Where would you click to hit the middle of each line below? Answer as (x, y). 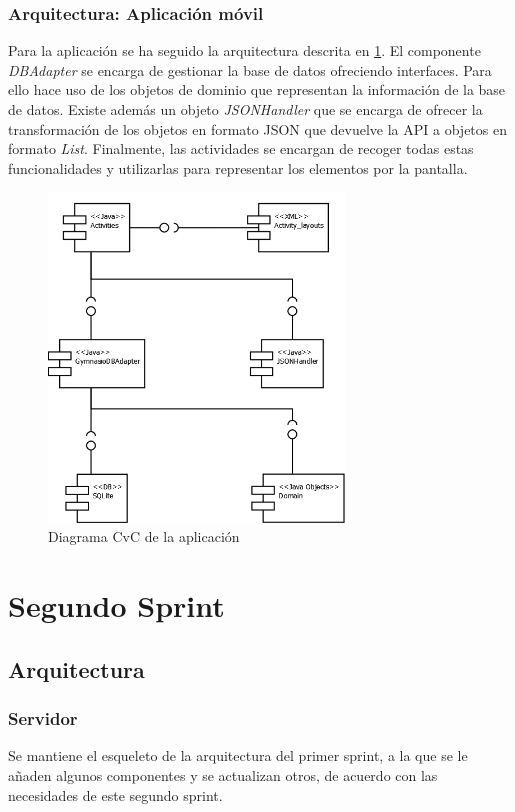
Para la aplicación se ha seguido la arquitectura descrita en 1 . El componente (244, 50)
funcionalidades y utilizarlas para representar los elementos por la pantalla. (238, 167)
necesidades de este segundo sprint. (115, 794)
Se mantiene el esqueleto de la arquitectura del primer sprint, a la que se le (238, 755)
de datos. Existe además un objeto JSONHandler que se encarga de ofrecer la (245, 109)
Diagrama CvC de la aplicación (144, 536)
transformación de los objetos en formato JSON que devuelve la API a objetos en (257, 128)
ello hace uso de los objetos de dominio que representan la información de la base (257, 89)
